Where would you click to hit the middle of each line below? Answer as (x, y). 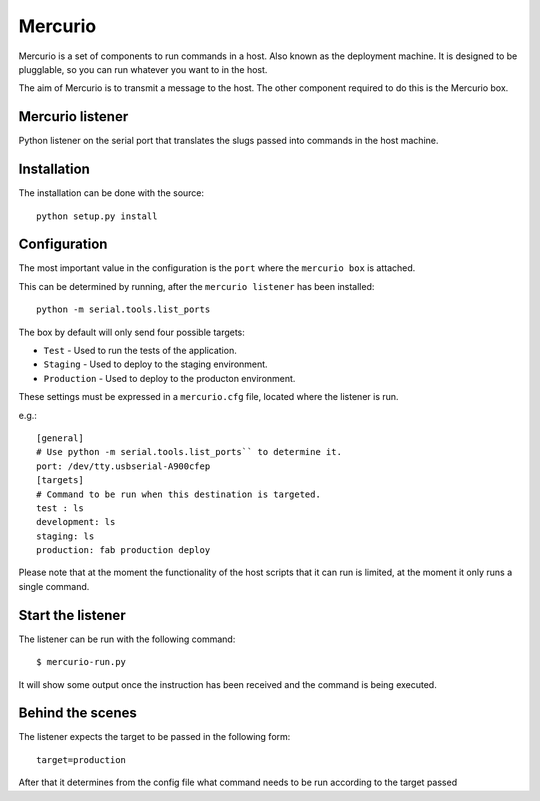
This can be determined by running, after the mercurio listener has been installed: (196, 286)
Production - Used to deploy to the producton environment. (169, 378)
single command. (54, 586)
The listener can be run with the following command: (127, 639)
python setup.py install (97, 216)
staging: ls (65, 536)
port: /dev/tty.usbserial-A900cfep (123, 466)
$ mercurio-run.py (81, 662)
